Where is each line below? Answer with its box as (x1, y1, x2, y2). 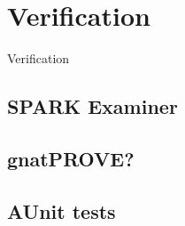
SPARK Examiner (7, 93, 178, 120)
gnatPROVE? (7, 144, 135, 172)
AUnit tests (7, 197, 116, 224)
